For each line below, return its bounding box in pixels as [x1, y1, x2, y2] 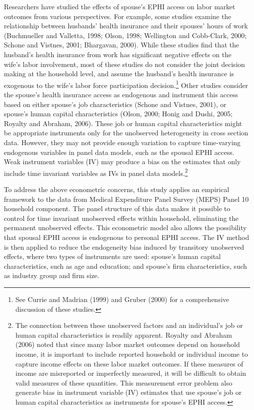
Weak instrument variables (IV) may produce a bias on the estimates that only [4, 156, 241, 167]
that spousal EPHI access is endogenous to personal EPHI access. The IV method [4, 232, 249, 242]
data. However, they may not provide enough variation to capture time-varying [4, 137, 241, 147]
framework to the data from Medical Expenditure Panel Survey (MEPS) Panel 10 [4, 194, 249, 204]
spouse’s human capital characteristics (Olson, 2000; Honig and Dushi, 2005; [4, 108, 233, 119]
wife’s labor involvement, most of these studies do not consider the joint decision [4, 59, 245, 69]
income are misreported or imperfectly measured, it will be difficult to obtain [15, 368, 246, 378]
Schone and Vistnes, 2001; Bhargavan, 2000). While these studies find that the [4, 40, 239, 50]
